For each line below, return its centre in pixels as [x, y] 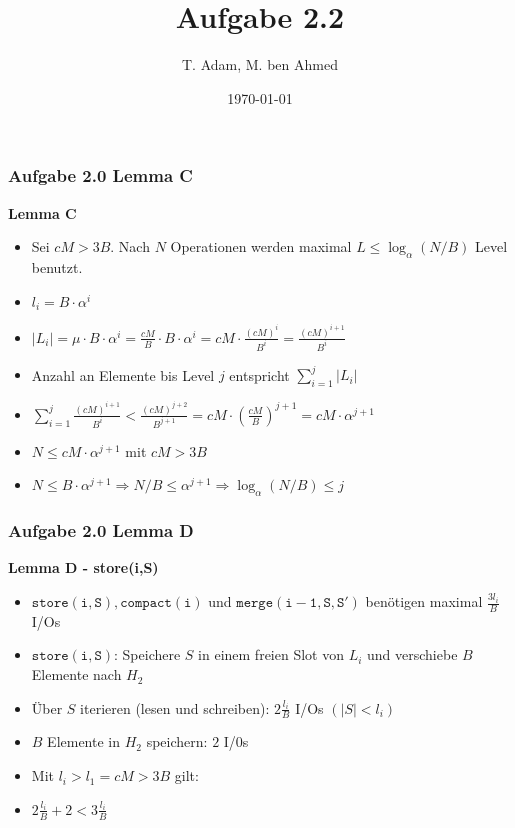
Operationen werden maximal [261, 246]
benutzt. [57, 267]
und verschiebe [412, 654]
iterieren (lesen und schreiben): [175, 707]
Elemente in [84, 741]
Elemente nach [76, 674]
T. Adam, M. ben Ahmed [260, 64]
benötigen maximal [424, 601]
